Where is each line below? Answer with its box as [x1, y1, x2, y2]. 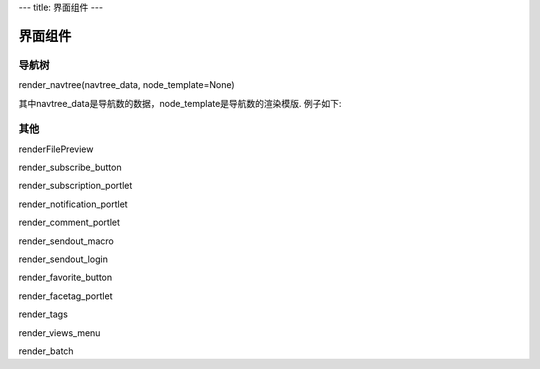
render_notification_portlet [18, 198, 129, 210]
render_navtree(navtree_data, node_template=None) [18, 79, 235, 91]
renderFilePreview [18, 143, 94, 155]
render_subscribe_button [18, 161, 122, 174]
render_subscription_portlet [18, 180, 133, 192]
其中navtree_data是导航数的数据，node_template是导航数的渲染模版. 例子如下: [18, 97, 342, 109]
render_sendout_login [18, 253, 109, 265]
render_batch [18, 345, 74, 357]
